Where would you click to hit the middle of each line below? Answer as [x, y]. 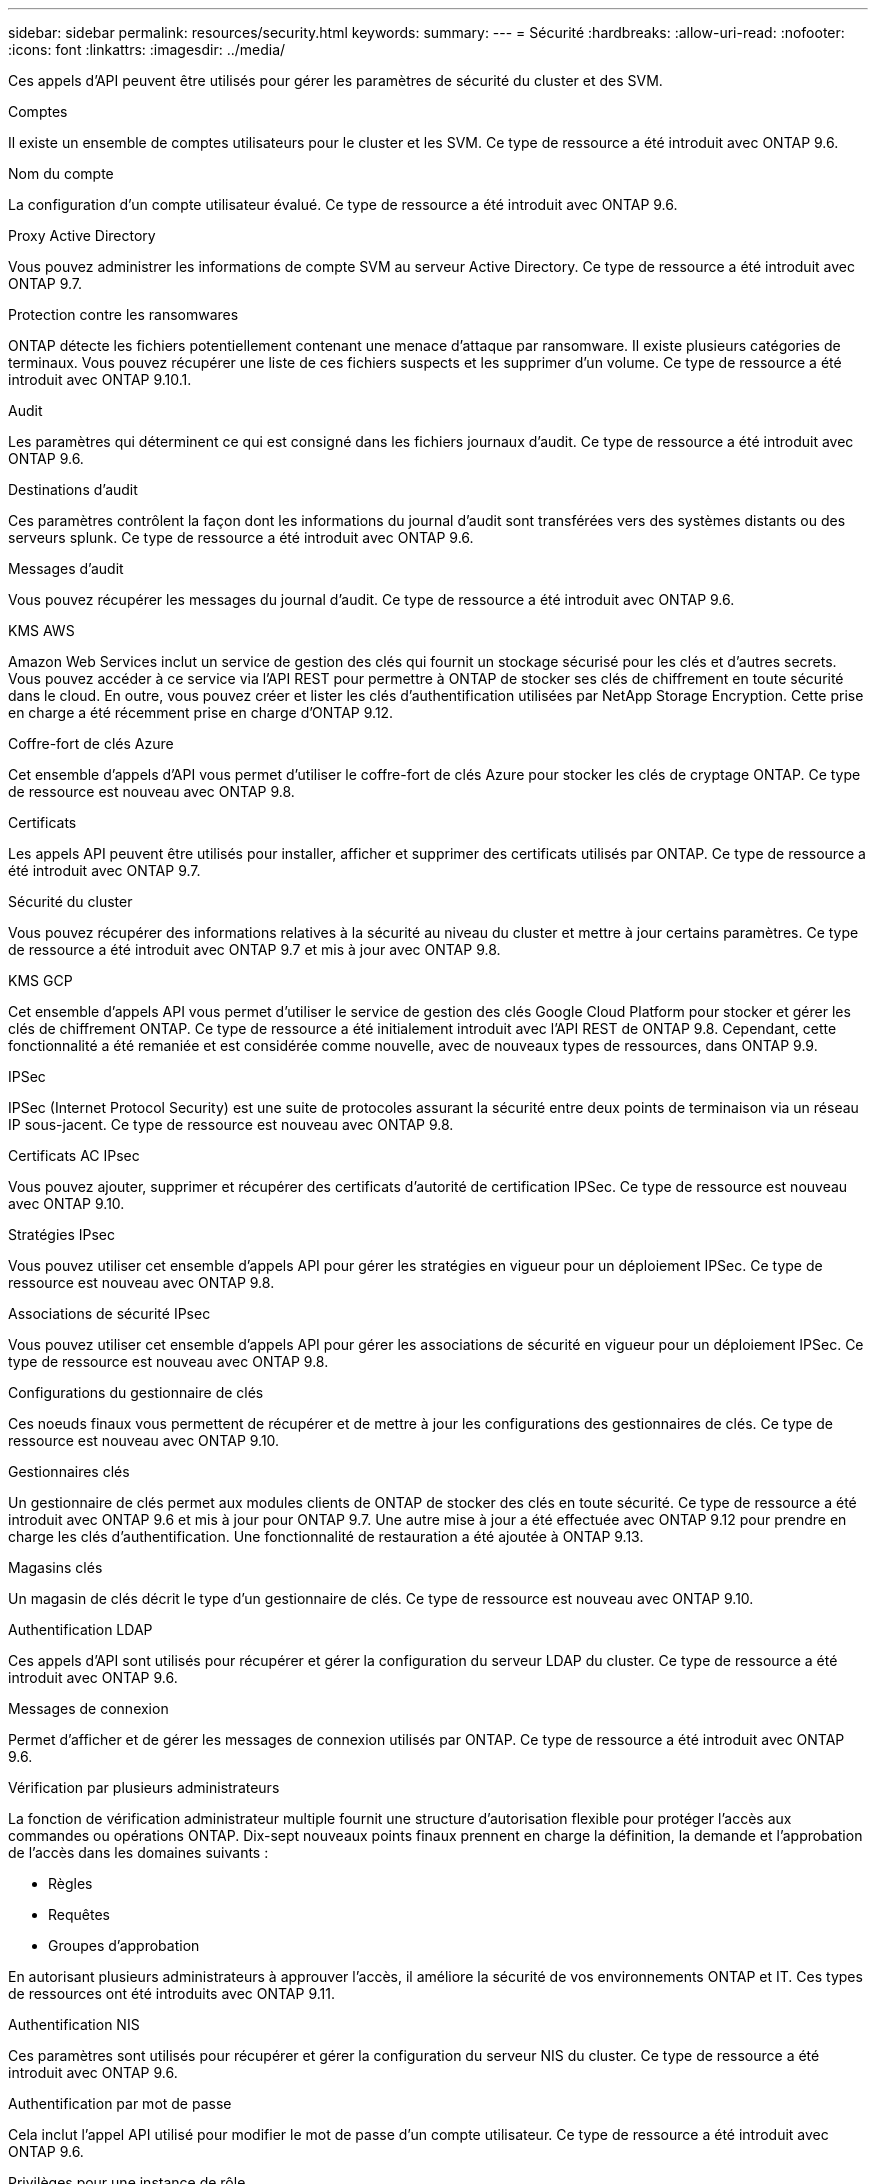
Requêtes [79, 1914]
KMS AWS [41, 630]
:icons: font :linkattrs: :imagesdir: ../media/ [147, 49]
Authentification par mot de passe [120, 2103]
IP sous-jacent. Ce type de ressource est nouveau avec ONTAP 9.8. [231, 1124]
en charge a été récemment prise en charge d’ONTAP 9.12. [201, 712]
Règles [70, 1883]
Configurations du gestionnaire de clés [136, 1392]
